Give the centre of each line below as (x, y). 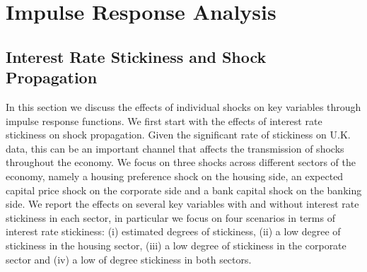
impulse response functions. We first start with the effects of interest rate (164, 120)
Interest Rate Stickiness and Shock (136, 56)
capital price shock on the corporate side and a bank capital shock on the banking (184, 190)
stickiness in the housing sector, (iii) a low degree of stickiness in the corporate (176, 245)
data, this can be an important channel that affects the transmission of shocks (175, 148)
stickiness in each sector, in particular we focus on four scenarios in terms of (170, 217)
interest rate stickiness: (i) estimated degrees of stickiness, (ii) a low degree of (173, 231)
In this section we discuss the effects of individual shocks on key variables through (183, 106)
